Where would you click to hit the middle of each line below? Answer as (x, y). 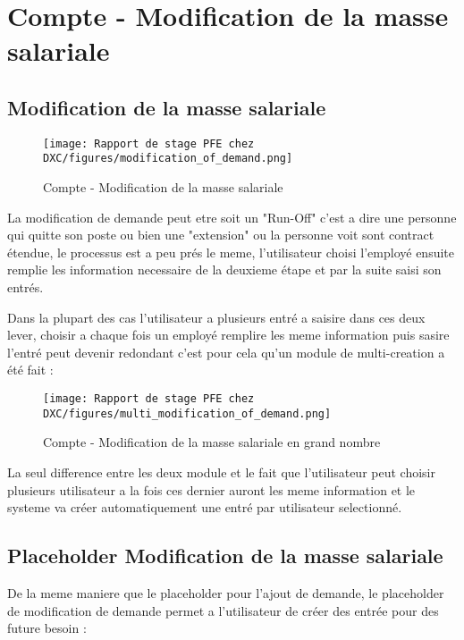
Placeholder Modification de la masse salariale (225, 556)
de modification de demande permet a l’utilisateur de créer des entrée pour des (223, 610)
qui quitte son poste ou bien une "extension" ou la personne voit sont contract (221, 235)
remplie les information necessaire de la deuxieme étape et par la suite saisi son (224, 269)
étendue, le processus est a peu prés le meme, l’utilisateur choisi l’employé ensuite (231, 252)
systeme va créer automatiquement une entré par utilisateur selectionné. (205, 507)
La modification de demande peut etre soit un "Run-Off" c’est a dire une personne (232, 217)
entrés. (25, 287)
